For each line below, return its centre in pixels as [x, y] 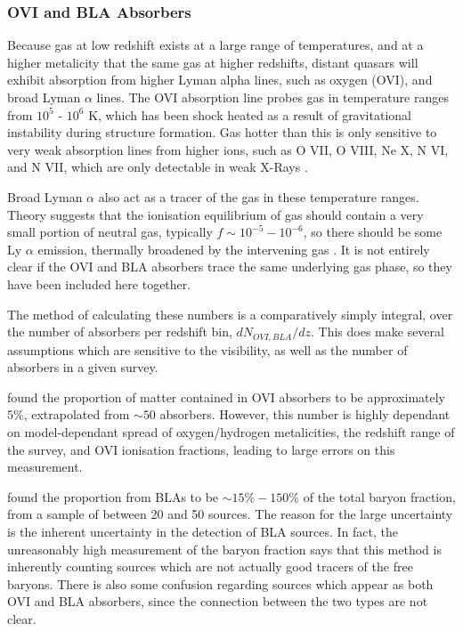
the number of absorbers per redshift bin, [120, 332]
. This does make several [378, 332]
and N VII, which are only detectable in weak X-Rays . [158, 167]
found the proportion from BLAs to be [113, 496]
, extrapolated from [77, 414]
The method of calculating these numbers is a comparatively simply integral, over [230, 314]
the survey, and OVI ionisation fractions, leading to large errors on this [201, 449]
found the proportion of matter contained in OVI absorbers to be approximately [226, 396]
